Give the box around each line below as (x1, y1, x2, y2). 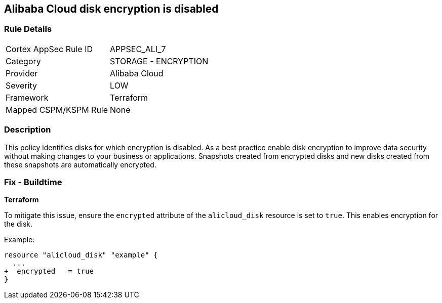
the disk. (4, 220, 33, 229)
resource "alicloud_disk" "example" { (4, 251, 158, 259)
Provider (6, 68, 38, 78)
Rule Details (4, 24, 52, 34)
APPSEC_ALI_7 (110, 44, 166, 54)
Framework (6, 92, 49, 103)
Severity (6, 80, 37, 91)
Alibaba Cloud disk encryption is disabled (4, 3, 219, 15)
